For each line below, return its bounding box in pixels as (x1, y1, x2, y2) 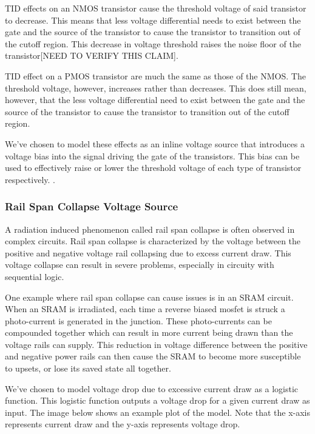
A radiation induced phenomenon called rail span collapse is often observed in (5, 222, 295, 235)
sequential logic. (5, 270, 64, 282)
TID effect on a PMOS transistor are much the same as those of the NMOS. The (5, 69, 306, 82)
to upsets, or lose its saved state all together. (5, 362, 171, 375)
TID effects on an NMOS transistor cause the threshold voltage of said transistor (5, 2, 307, 14)
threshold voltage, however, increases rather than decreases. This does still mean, (5, 81, 307, 94)
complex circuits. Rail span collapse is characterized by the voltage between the (5, 235, 301, 247)
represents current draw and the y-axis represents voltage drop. (5, 418, 240, 430)
